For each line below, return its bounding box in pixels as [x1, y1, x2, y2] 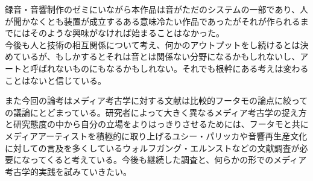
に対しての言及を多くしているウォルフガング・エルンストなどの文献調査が [5, 141, 300, 154]
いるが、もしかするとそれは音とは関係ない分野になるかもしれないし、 [21, 50, 300, 63]
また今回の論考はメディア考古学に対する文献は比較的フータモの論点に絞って [5, 94, 308, 107]
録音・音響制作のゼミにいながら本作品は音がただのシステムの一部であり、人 [5, 3, 308, 15]
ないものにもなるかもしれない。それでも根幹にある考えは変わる [55, 62, 309, 74]
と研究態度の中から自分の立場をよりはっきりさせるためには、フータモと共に [5, 118, 309, 130]
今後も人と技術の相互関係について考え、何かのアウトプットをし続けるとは [5, 38, 300, 51]
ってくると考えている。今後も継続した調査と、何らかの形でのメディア [30, 153, 307, 166]
